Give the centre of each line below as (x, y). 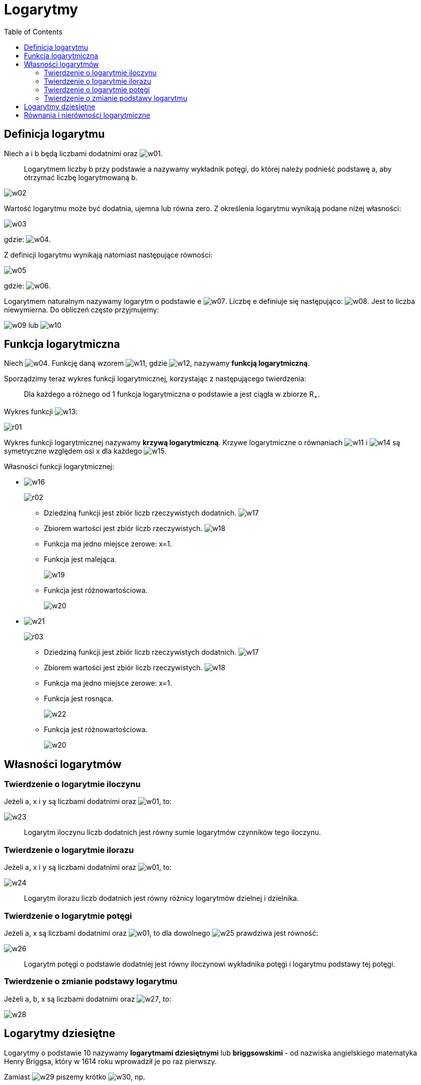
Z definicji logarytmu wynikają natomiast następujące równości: (108, 255)
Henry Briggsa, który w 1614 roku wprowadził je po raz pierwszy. (110, 1061)
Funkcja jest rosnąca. (79, 699)
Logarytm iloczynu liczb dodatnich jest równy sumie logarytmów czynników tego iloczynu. (173, 832)
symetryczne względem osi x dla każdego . (85, 451)
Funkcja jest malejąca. (80, 559)
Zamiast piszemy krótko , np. (75, 1077)
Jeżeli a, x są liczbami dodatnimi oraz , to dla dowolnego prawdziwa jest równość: (161, 933)
